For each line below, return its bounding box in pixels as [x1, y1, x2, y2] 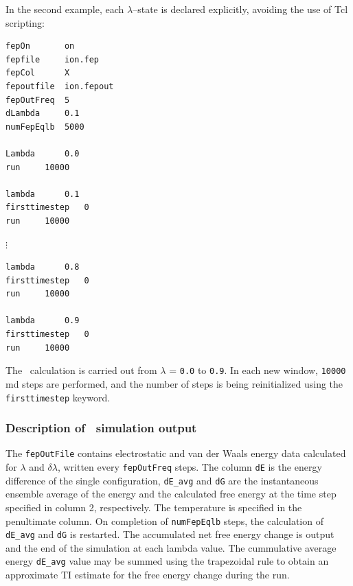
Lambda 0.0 [5, 148, 80, 159]
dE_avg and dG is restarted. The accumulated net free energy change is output [5, 527, 334, 541]
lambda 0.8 [5, 262, 80, 272]
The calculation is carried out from [5, 363, 157, 377]
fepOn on [5, 41, 75, 51]
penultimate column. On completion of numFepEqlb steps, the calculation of [5, 513, 323, 528]
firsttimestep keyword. [5, 390, 111, 404]
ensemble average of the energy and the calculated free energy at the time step [5, 487, 337, 501]
